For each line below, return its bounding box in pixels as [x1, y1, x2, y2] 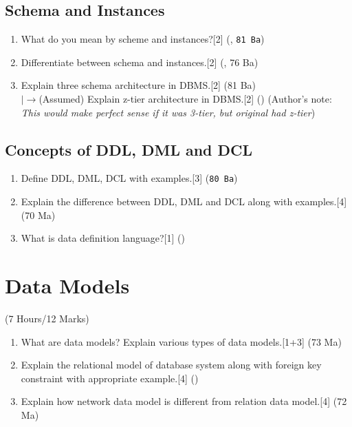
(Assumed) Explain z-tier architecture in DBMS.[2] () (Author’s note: [38, 92, 332, 106]
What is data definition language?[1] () [21, 231, 185, 245]
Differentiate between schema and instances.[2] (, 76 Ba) [21, 54, 258, 69]
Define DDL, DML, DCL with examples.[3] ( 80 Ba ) [21, 171, 238, 185]
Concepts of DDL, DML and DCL [5, 138, 253, 160]
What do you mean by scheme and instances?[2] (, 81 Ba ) [21, 32, 265, 46]
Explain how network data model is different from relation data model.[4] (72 [21, 394, 347, 408]
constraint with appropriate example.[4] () [21, 371, 199, 385]
